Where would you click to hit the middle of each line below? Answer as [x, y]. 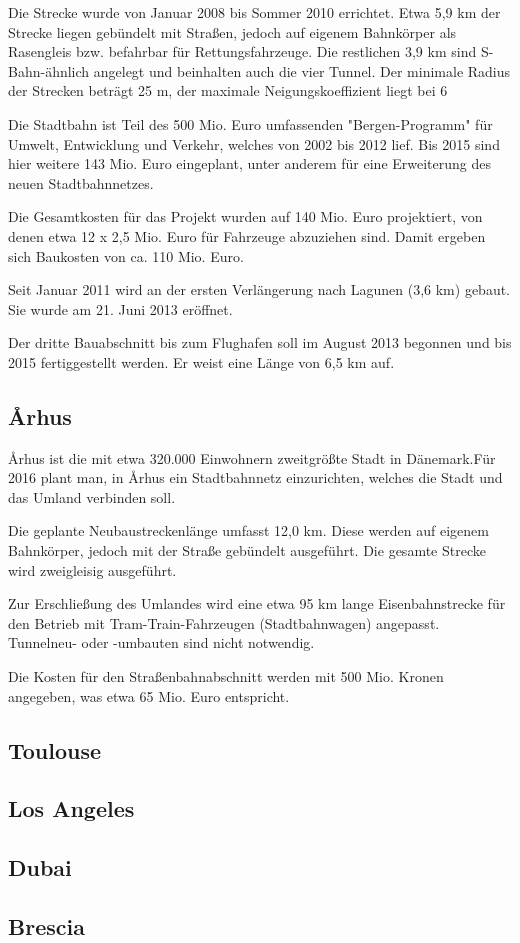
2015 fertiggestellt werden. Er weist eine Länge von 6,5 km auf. [201, 361]
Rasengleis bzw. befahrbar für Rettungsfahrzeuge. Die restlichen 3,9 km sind [242, 51]
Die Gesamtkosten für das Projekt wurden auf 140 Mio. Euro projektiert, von [245, 216]
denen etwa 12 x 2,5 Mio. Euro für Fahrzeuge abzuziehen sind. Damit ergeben [247, 235]
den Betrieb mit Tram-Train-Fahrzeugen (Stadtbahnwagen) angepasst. [224, 622]
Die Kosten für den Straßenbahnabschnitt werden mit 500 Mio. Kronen [226, 676]
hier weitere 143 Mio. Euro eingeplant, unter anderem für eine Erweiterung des [250, 163]
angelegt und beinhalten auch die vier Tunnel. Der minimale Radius [302, 70]
